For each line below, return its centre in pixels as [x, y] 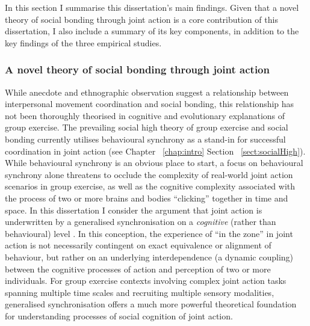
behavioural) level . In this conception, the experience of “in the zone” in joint [149, 233]
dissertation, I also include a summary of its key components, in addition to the [152, 31]
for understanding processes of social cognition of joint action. [119, 315]
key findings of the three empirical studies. [83, 42]
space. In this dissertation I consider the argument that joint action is [134, 210]
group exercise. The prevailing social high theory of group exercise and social [147, 127]
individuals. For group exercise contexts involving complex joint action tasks [146, 281]
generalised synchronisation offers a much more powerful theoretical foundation [151, 304]
